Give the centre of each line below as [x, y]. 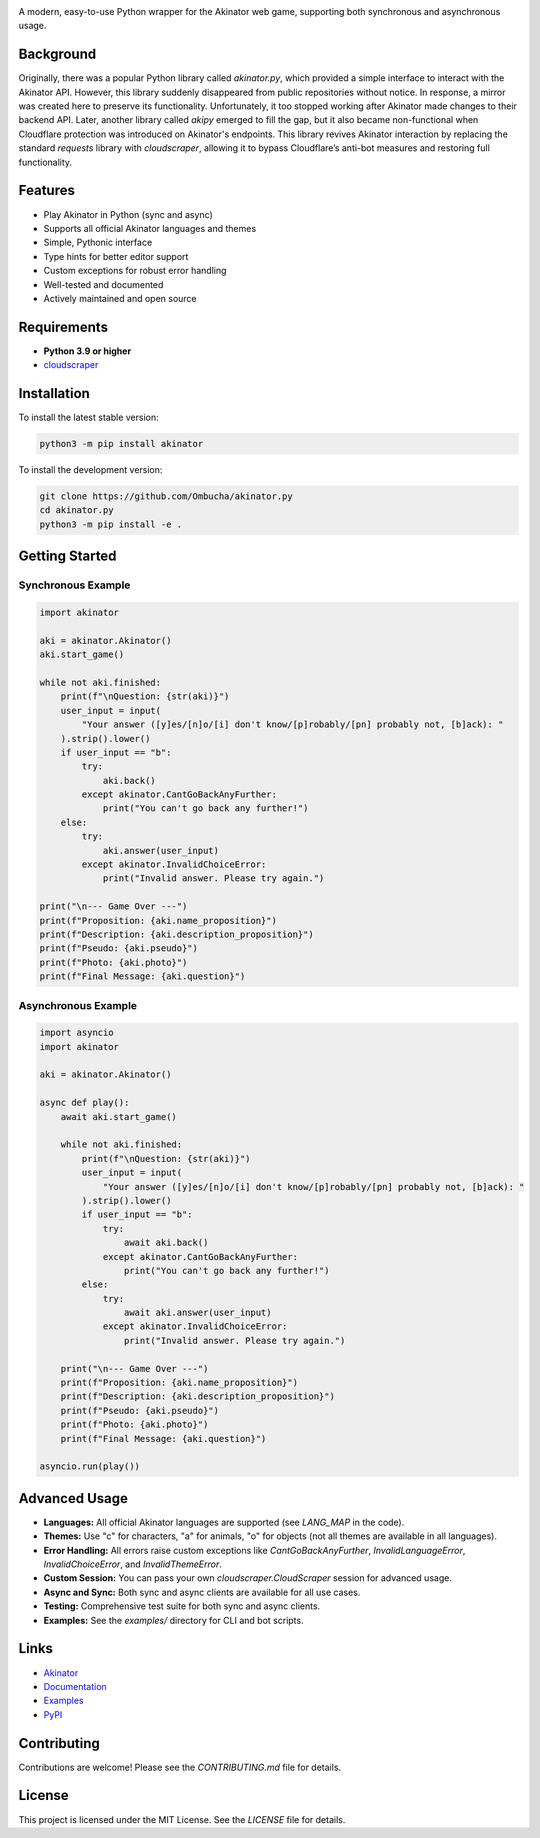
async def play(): [84, 1103]
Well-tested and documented [103, 284]
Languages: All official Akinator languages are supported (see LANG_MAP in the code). [224, 1522]
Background [57, 54]
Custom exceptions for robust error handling [135, 271]
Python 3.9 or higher [87, 351]
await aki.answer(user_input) [197, 1313]
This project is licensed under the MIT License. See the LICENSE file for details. [182, 1819]
